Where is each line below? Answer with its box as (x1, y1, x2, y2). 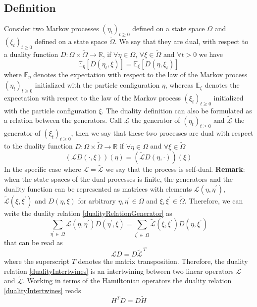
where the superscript (4, 256, 70, 266)
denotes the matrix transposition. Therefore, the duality (78, 256, 248, 266)
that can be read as (4, 237, 63, 247)
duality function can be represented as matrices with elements (4, 183, 192, 194)
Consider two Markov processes (4, 23, 99, 34)
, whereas (165, 80, 194, 90)
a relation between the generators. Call (4, 115, 122, 125)
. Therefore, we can (184, 195, 243, 205)
